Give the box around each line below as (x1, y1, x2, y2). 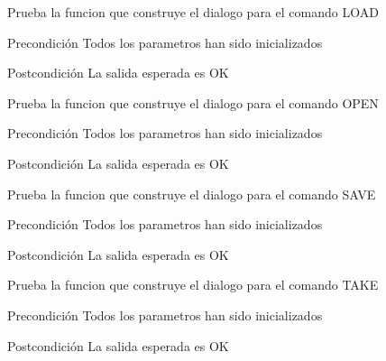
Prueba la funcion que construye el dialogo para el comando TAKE (7, 275, 379, 294)
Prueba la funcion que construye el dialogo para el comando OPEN (7, 93, 379, 112)
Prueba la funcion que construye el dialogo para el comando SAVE (7, 184, 376, 203)
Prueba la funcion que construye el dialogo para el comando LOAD (7, 3, 379, 21)
